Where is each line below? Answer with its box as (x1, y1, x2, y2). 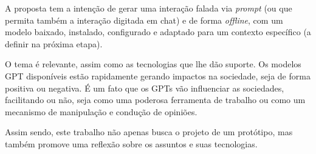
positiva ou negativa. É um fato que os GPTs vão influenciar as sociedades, (5, 81, 284, 94)
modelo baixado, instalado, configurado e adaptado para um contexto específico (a (5, 25, 311, 38)
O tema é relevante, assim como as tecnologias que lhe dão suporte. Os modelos (5, 58, 301, 70)
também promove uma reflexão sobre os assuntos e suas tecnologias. (5, 137, 258, 150)
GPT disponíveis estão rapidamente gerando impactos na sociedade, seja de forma (5, 69, 311, 82)
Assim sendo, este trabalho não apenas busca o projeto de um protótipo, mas (5, 126, 293, 138)
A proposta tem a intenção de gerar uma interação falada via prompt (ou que (5, 2, 292, 14)
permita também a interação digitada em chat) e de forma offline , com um (5, 13, 283, 26)
